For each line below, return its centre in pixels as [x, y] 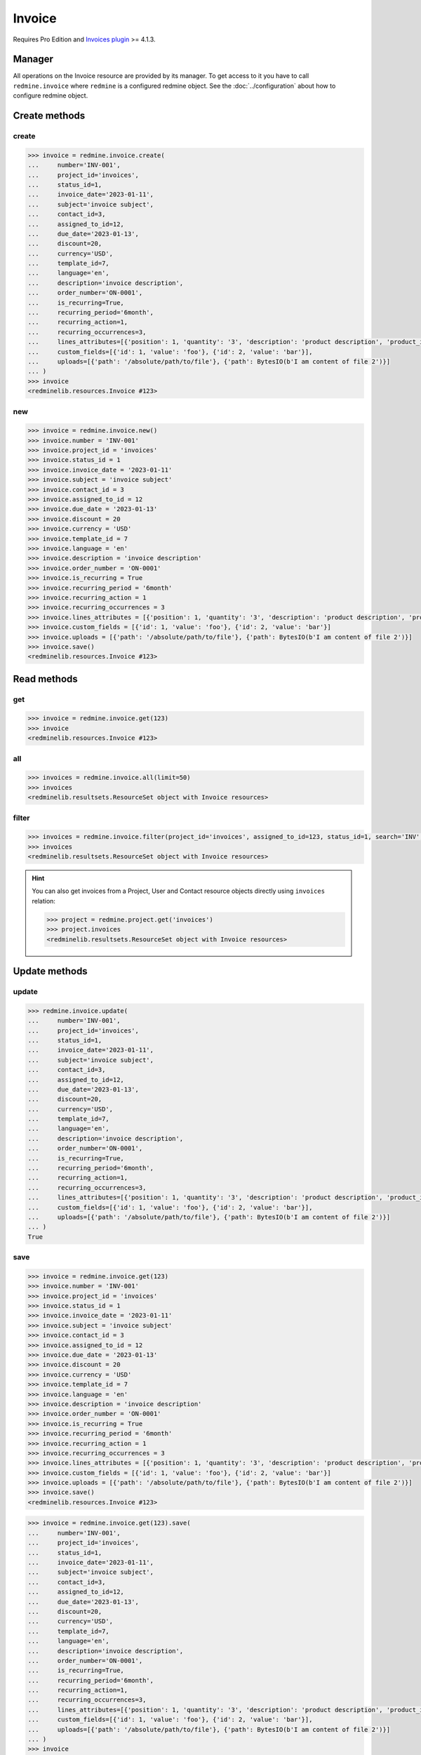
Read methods [46, 678]
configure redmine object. [51, 95]
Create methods [49, 116]
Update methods [50, 971]
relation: [44, 901]
